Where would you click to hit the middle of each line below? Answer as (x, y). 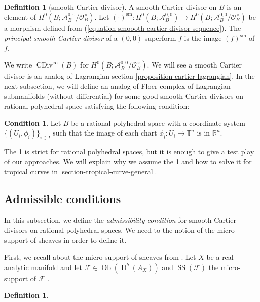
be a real (220, 257)
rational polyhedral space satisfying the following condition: (97, 106)
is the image (203, 38)
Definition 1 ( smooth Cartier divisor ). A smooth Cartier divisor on (110, 7)
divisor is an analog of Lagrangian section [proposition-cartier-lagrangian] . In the (129, 76)
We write (18, 65)
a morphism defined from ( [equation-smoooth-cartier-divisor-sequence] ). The (123, 28)
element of (20, 16)
